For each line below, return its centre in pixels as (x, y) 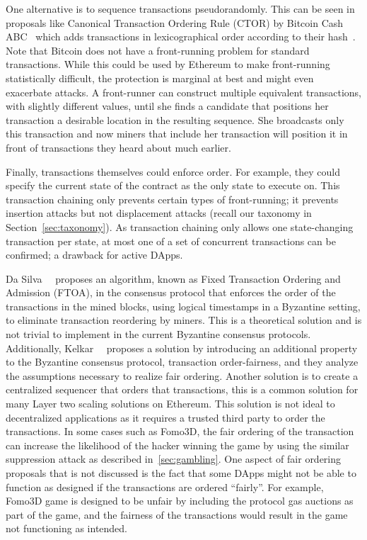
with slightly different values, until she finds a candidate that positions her (167, 106)
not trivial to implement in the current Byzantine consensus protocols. (158, 334)
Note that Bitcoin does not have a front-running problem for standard (158, 50)
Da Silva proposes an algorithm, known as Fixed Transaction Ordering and (173, 278)
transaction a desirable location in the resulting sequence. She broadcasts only (175, 119)
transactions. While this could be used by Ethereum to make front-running (168, 64)
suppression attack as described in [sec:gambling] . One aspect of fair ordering (174, 459)
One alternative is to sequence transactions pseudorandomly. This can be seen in (180, 9)
